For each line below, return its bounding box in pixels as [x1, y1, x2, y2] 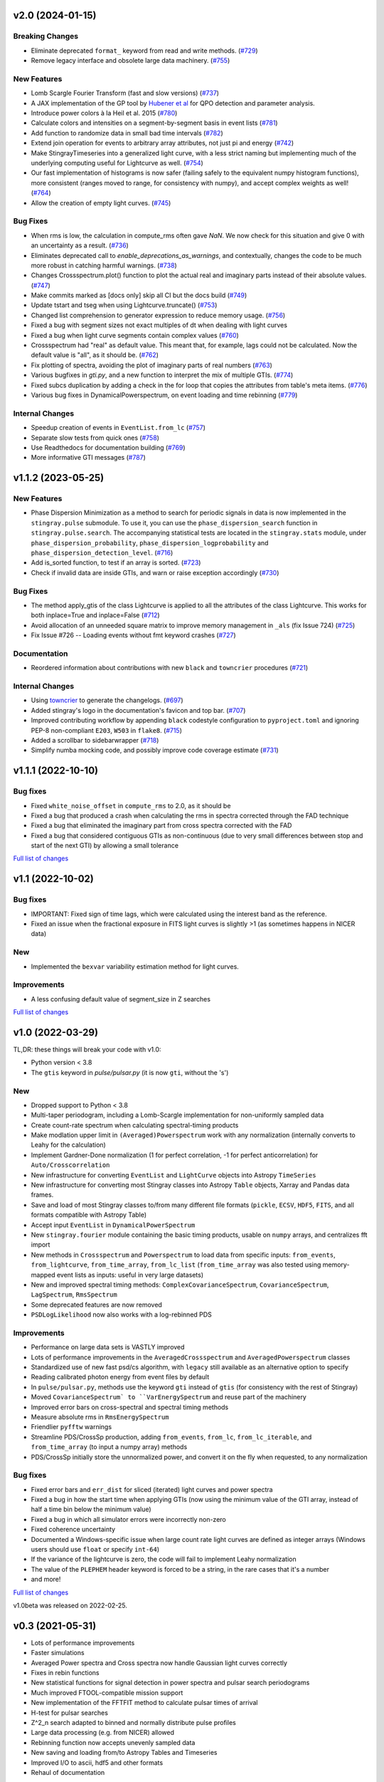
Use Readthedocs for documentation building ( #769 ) [31, 443, 186, 452]
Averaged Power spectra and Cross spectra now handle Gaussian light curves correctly [31, 1658, 288, 1667]
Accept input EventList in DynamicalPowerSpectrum [31, 1220, 196, 1229]
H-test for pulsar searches [31, 1708, 108, 1717]
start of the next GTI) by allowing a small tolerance [31, 841, 179, 850]
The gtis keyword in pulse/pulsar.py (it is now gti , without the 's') [31, 1068, 229, 1076]
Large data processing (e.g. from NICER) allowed [31, 1729, 174, 1737]
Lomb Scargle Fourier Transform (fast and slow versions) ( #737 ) [31, 89, 220, 98]
